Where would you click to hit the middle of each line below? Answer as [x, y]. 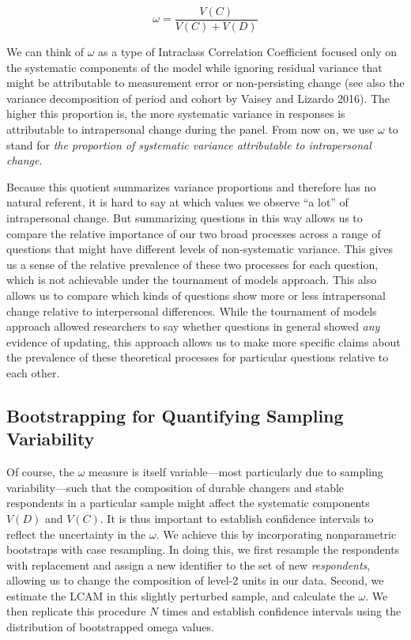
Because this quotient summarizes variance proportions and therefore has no [191, 186]
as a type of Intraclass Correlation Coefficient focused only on [248, 52]
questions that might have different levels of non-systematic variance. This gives [200, 249]
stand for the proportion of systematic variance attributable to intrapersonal [189, 144]
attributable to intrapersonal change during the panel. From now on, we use [190, 129]
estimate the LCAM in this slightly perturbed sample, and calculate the [181, 595]
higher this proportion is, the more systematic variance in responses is [176, 114]
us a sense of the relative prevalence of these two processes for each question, [192, 264]
